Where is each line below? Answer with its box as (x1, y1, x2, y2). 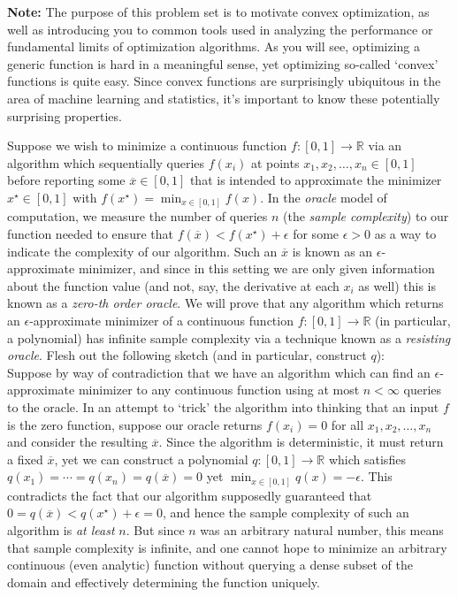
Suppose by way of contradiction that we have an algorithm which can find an (7, 363, 431, 381)
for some (293, 225, 340, 243)
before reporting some (7, 171, 126, 189)
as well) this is (358, 276, 437, 295)
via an (368, 136, 402, 155)
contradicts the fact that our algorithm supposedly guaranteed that (7, 486, 372, 504)
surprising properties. (7, 106, 122, 125)
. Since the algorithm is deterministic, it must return (158, 432, 444, 451)
